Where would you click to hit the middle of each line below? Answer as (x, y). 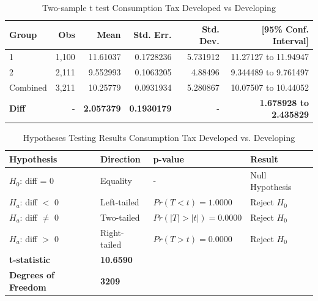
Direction (120, 158)
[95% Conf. (285, 29)
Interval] (290, 41)
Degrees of (32, 275)
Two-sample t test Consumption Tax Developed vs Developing (159, 7)
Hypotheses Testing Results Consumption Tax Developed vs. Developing (159, 138)
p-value (168, 158)
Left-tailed (120, 202)
